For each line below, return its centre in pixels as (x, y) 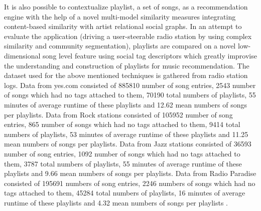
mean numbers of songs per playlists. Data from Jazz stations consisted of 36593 (128, 144)
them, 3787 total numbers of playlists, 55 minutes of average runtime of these (123, 163)
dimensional (22, 55)
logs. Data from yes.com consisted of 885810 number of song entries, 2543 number (130, 85)
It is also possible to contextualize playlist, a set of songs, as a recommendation (126, 6)
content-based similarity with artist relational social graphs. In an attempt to (123, 26)
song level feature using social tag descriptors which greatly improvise (150, 55)
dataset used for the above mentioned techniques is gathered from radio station (126, 75)
